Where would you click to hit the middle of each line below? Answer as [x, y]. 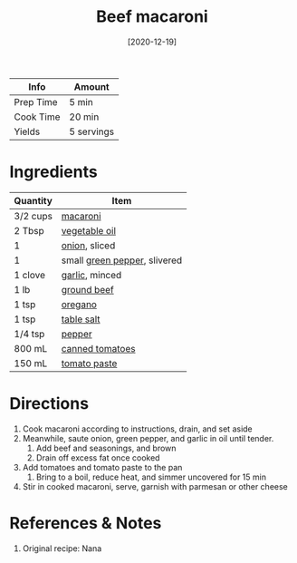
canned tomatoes [98, 348]
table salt [81, 319]
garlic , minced [91, 275]
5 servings [92, 131]
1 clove [29, 275]
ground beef [88, 289]
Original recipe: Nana [62, 548]
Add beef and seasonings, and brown [106, 448]
